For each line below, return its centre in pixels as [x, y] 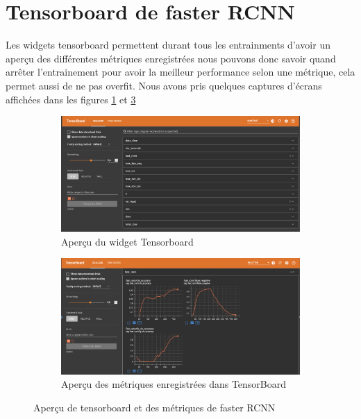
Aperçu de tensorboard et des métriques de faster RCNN [154, 408]
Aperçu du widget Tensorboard [127, 241]
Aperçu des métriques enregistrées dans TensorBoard [174, 384]
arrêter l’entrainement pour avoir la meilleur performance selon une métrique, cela [180, 72]
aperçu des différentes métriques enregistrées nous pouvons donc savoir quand [171, 58]
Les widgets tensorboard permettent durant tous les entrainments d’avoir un [168, 45]
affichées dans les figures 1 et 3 [71, 99]
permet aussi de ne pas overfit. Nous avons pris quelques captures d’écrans [164, 85]
